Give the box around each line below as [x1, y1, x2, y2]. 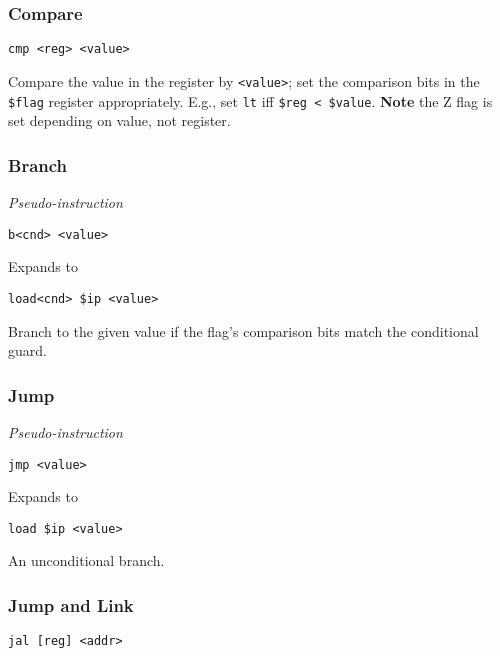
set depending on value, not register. [8, 110, 231, 131]
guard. [8, 340, 47, 361]
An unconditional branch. [8, 550, 165, 571]
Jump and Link [8, 592, 134, 617]
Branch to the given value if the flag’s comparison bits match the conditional [8, 320, 479, 341]
